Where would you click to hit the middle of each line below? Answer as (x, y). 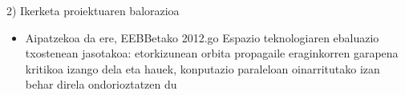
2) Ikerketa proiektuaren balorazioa (93, 10)
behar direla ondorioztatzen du (101, 84)
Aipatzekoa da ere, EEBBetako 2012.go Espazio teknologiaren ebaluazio (202, 37)
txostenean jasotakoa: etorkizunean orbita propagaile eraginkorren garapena (212, 53)
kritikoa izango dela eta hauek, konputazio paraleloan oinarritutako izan (202, 68)
